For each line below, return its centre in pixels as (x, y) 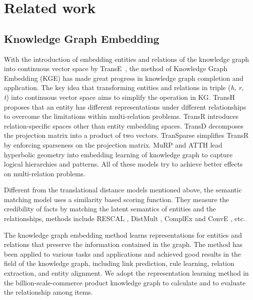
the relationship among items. (49, 292)
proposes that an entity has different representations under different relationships (125, 106)
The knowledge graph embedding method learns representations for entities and (123, 234)
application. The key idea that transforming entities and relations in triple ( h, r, (124, 87)
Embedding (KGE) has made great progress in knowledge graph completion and (124, 78)
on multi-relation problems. (45, 173)
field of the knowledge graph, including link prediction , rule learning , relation (119, 263)
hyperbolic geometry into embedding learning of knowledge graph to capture (118, 154)
